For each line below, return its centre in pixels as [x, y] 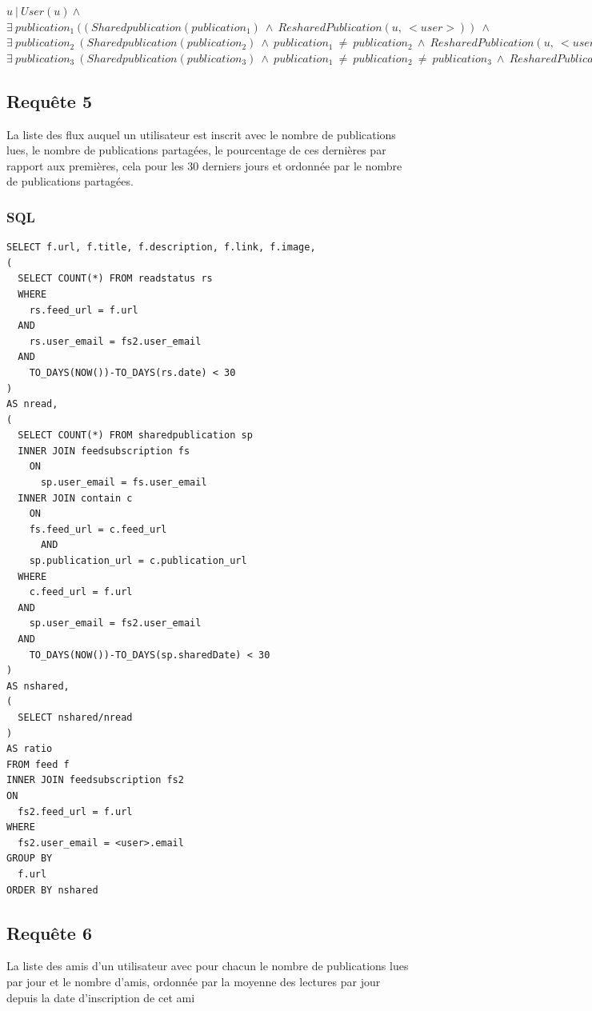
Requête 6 [49, 932]
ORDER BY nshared [52, 890]
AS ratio [30, 749]
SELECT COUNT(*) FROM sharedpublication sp [135, 436]
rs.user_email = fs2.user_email [115, 341]
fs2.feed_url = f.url [75, 811]
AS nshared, [38, 686]
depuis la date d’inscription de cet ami [101, 997]
